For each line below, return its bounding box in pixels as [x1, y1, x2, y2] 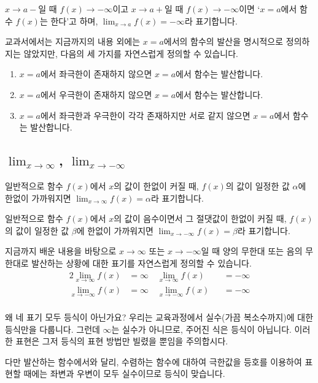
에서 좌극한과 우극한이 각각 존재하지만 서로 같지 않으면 [40, 108, 250, 121]
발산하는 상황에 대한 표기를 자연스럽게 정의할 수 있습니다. [31, 256, 252, 269]
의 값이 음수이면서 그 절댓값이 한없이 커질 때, [114, 212, 287, 225]
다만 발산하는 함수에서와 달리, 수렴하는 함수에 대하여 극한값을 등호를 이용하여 [5, 355, 302, 368]
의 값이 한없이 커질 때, [114, 179, 199, 192]
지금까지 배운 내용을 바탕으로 [5, 245, 117, 257]
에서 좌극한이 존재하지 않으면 [40, 67, 152, 80]
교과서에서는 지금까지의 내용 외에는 [5, 35, 141, 48]
